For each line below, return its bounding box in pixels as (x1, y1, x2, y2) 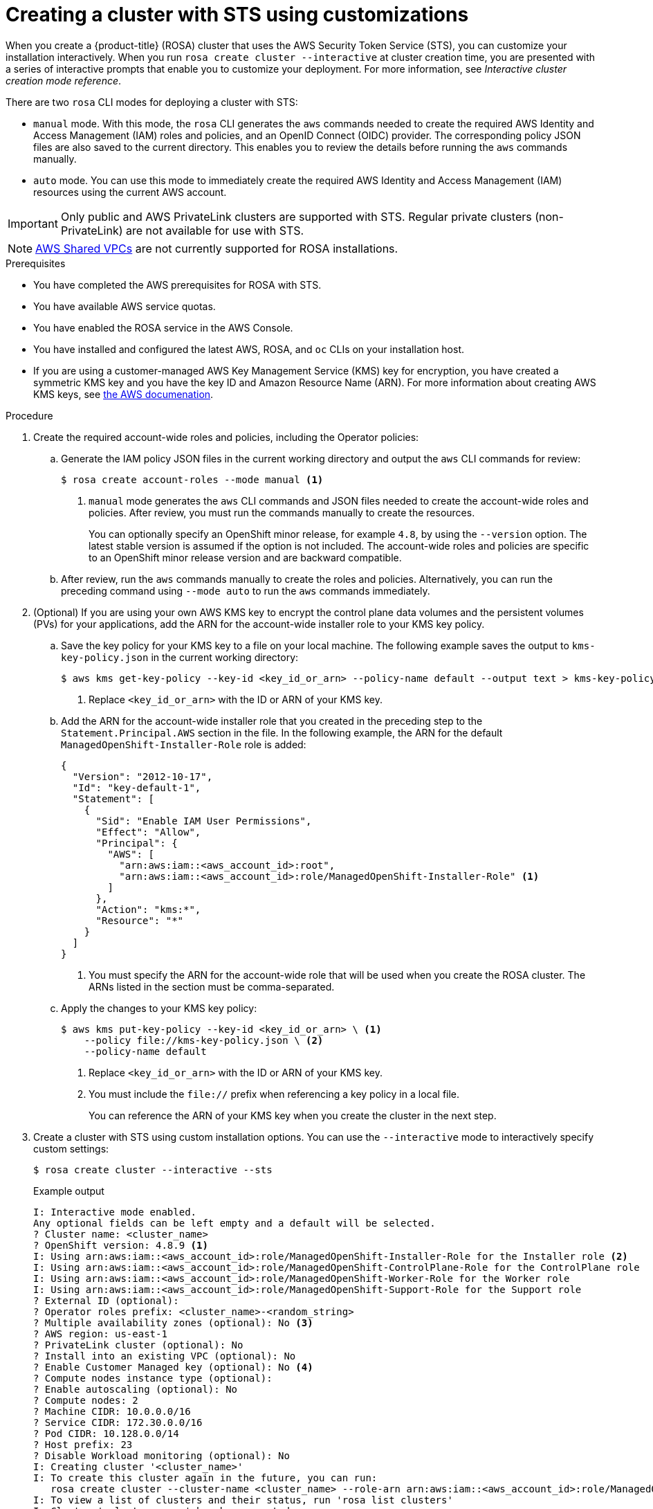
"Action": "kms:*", (95, 903, 201, 915)
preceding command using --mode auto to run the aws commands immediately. (61, 584, 430, 597)
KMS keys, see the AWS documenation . (33, 388, 214, 400)
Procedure (6, 409, 53, 422)
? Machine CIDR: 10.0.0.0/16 (33, 1405, 191, 1417)
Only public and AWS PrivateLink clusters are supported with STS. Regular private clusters (60, 209, 532, 224)
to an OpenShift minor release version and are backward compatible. (89, 551, 402, 563)
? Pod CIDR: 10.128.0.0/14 (33, 1427, 179, 1439)
